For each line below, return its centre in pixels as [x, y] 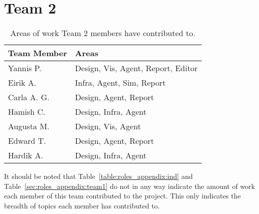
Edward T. [27, 141]
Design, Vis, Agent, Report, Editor [136, 68]
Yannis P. [25, 68]
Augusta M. [29, 126]
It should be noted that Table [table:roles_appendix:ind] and [98, 176]
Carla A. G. [29, 97]
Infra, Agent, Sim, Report [120, 83]
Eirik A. [22, 83]
